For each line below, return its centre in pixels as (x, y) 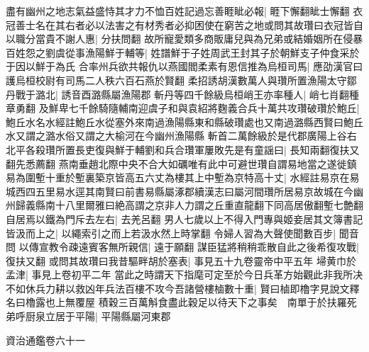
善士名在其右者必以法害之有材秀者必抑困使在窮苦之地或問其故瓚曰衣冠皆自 (189, 24)
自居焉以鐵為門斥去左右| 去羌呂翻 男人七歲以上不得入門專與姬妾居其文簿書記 (184, 218)
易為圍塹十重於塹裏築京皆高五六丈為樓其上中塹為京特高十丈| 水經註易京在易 (183, 177)
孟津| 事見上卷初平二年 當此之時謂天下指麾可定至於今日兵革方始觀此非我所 (180, 274)
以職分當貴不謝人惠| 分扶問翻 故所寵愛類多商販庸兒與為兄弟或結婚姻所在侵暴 (184, 39)
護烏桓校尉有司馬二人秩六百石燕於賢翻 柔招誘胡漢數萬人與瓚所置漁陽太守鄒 (181, 80)
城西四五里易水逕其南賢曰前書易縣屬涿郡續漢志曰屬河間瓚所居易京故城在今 (180, 191)
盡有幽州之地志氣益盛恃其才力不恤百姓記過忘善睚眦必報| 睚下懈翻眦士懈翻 (178, 11)
